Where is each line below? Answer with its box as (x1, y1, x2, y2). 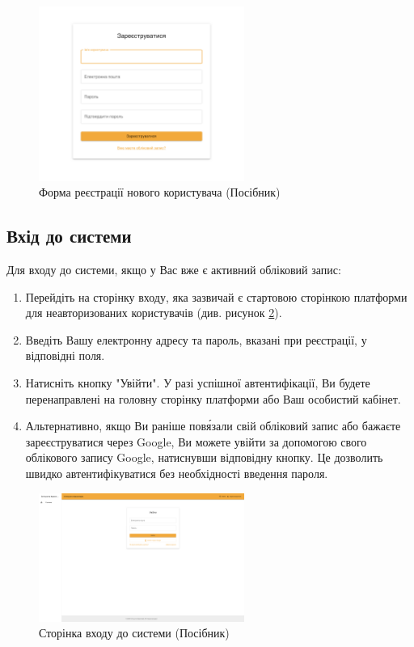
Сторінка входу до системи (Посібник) (39, 624, 230, 641)
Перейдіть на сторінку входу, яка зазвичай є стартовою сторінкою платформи (25, 288, 408, 305)
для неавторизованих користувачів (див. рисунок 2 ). (25, 304, 282, 321)
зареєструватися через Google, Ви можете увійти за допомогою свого (25, 433, 367, 450)
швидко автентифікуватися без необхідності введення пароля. (25, 464, 328, 481)
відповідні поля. (25, 347, 105, 364)
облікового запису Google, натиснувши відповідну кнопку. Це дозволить (25, 449, 383, 466)
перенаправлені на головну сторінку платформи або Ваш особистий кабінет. (25, 390, 401, 407)
